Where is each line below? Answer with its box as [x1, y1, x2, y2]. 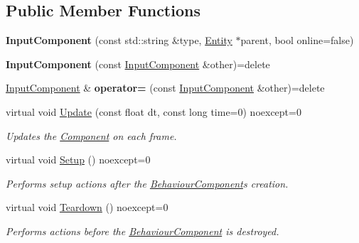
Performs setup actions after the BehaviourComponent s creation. [6, 175, 289, 190]
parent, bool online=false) [240, 33, 354, 48]
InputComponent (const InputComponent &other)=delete [6, 56, 270, 71]
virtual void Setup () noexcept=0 [6, 152, 151, 167]
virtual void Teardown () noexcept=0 [6, 200, 168, 215]
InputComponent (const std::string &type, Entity [6, 33, 232, 48]
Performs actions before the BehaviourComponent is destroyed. [6, 223, 279, 238]
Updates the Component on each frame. [6, 128, 177, 143]
